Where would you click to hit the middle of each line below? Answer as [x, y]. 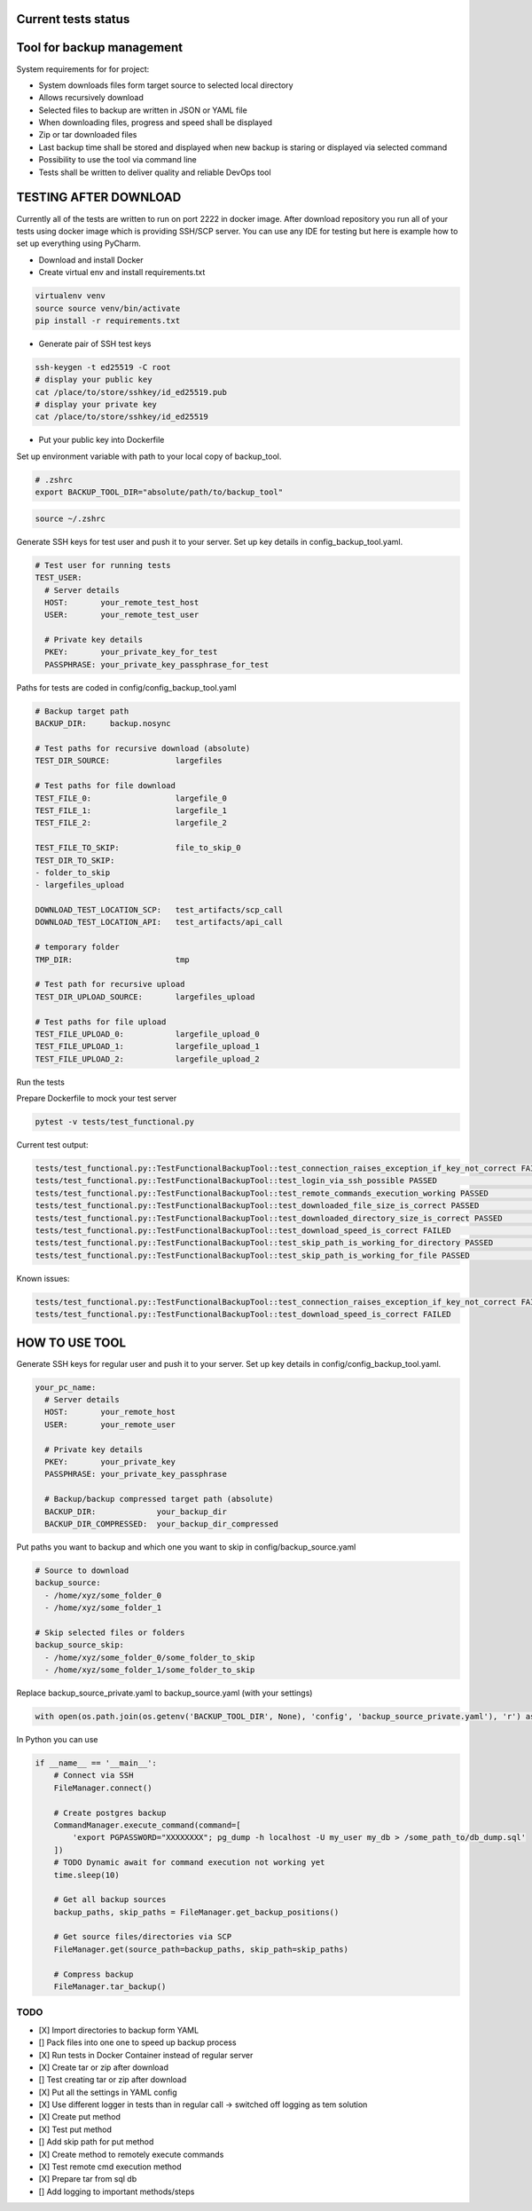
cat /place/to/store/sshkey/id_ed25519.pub [131, 392]
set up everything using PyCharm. [78, 243]
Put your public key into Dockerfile [102, 440]
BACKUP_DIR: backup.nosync [103, 724]
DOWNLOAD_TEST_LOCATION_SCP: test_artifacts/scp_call [159, 910]
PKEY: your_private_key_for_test [131, 652]
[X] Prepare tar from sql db [88, 2179]
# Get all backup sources [110, 1900]
